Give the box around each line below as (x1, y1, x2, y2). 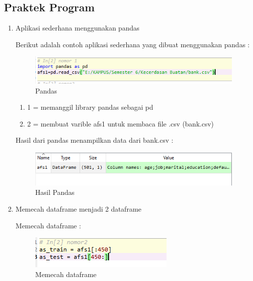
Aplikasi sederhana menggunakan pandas (15, 23, 140, 33)
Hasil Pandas (35, 187, 75, 197)
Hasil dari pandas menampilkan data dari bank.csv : (15, 135, 173, 145)
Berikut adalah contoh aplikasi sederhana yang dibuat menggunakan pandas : (15, 39, 250, 49)
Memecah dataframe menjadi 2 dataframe (15, 203, 141, 214)
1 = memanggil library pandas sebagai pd (27, 102, 153, 112)
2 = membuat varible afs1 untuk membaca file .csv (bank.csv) (27, 118, 214, 128)
